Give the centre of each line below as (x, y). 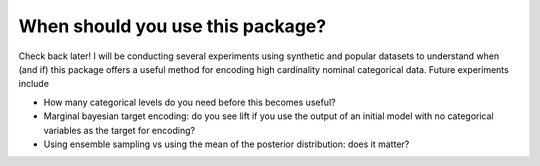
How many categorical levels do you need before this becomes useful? (189, 102)
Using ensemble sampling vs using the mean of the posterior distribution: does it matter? (226, 144)
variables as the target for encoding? (119, 130)
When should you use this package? (172, 26)
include (34, 84)
